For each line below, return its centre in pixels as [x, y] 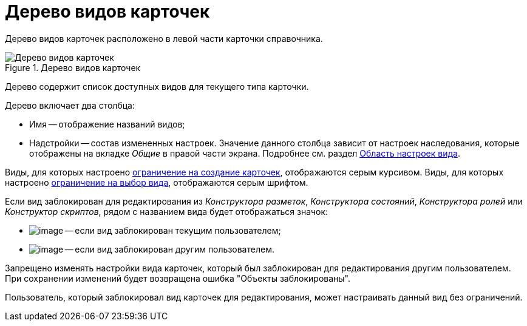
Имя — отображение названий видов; [107, 124]
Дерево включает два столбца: [70, 105]
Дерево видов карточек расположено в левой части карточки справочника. [164, 38]
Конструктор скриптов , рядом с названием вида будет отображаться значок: [167, 211]
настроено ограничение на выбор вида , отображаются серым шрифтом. [157, 182]
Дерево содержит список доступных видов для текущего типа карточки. [157, 86]
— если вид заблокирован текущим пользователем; [173, 230]
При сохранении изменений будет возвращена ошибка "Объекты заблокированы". [178, 278]
